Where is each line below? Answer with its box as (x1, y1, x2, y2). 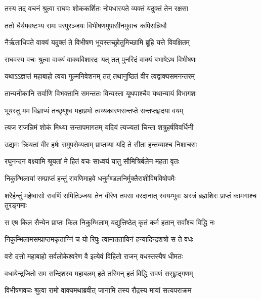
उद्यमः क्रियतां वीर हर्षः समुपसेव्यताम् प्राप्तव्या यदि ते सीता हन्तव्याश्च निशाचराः (5, 139, 197, 149)
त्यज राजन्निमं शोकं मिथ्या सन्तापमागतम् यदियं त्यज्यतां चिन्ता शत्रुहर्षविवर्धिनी (5, 122, 194, 133)
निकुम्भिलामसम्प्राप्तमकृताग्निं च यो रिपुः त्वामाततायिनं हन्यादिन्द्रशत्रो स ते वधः (5, 234, 193, 244)
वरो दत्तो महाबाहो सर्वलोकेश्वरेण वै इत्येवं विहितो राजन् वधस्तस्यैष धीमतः (5, 250, 183, 261)
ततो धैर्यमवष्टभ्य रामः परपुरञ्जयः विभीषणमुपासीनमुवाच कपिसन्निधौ (5, 20, 167, 30)
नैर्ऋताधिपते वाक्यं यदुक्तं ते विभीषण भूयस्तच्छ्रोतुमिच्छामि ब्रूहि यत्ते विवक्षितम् (5, 37, 190, 48)
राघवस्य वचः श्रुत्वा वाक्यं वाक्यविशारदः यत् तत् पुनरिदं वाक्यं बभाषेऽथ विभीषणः (5, 54, 197, 64)
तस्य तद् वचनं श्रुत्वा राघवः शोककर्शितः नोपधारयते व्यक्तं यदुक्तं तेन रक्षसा (5, 3, 188, 13)
